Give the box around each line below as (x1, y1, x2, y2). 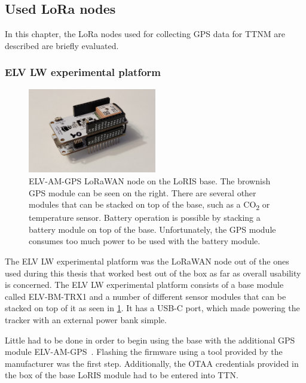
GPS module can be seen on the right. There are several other (29, 186, 256, 199)
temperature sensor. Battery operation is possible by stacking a (29, 211, 261, 224)
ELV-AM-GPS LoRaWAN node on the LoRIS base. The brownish (29, 174, 271, 187)
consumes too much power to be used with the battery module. (29, 235, 261, 247)
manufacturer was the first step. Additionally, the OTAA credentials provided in (5, 357, 299, 369)
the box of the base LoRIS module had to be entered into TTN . (5, 369, 238, 381)
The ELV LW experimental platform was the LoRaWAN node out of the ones (5, 255, 289, 268)
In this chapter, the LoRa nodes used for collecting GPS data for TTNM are (5, 28, 285, 40)
